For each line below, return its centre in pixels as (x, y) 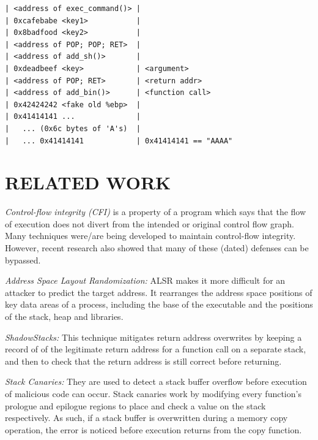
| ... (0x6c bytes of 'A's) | (73, 128)
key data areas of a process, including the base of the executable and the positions (159, 304)
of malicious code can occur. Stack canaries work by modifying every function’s (153, 393)
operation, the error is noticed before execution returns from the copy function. (153, 429)
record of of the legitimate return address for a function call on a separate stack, (156, 349)
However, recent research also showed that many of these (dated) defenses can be (157, 248)
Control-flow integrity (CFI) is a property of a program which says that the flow (156, 212)
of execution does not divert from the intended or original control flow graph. (150, 223)
